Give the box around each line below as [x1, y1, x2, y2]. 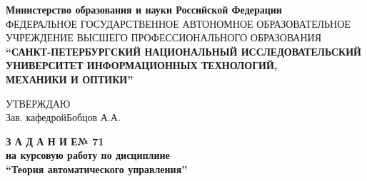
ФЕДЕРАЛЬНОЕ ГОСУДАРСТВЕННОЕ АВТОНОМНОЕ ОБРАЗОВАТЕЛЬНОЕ [6, 16, 351, 31]
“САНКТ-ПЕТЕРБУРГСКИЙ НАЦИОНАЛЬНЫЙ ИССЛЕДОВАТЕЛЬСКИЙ [6, 43, 361, 58]
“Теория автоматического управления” [6, 161, 188, 176]
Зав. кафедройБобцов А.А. [6, 110, 121, 125]
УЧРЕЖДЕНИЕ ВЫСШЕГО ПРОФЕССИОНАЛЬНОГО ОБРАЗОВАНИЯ [6, 30, 322, 45]
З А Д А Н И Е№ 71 [6, 133, 104, 148]
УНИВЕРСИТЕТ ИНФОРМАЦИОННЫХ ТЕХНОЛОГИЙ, [6, 58, 278, 73]
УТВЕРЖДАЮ [6, 95, 71, 110]
